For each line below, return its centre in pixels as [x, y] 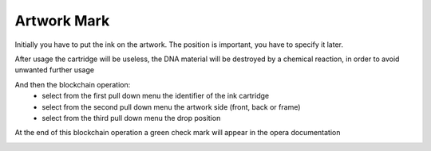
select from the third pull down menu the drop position [131, 118]
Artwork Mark [62, 21]
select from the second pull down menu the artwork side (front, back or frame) [171, 106]
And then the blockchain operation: [73, 84]
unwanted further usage [55, 70]
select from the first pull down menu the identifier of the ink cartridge [156, 96]
